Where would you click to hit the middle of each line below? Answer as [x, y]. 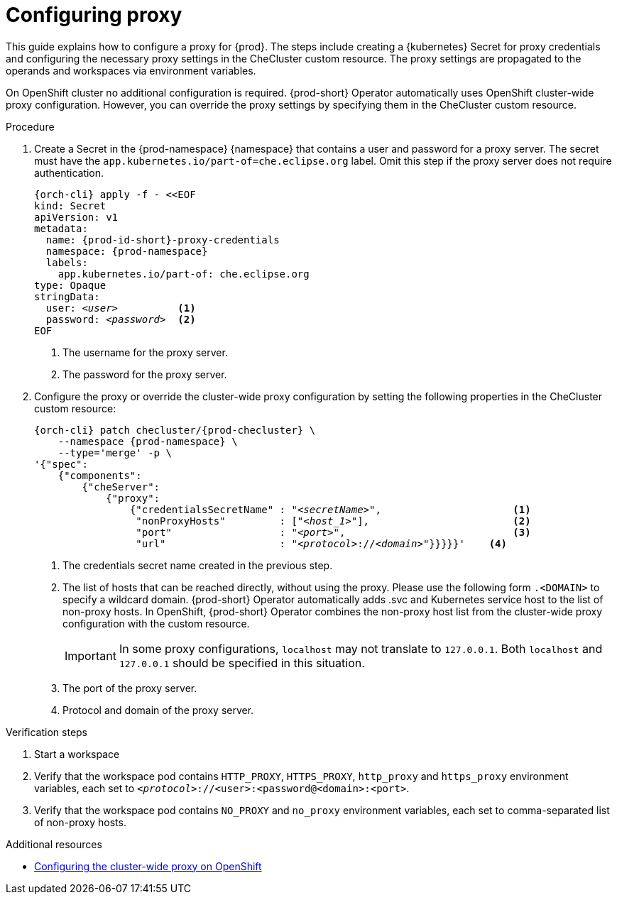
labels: [67, 262]
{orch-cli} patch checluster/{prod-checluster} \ [175, 430]
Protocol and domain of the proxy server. [158, 710]
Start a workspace [77, 754]
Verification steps [47, 732]
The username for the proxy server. [145, 352]
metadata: [61, 228]
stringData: [67, 296]
